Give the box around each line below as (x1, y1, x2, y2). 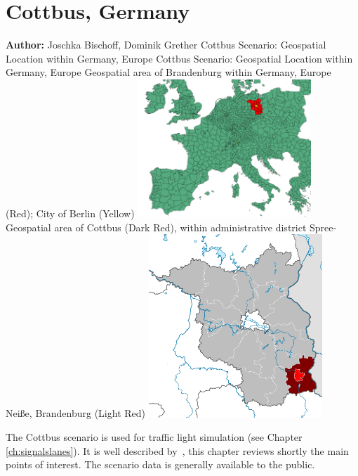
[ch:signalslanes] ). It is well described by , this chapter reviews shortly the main (6, 443, 349, 458)
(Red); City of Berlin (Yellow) (6, 205, 135, 220)
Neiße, (6, 406, 32, 420)
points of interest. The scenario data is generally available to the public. (6, 457, 315, 472)
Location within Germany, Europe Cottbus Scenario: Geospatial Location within (6, 51, 353, 65)
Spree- (310, 219, 337, 234)
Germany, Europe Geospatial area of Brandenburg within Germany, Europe (6, 65, 331, 79)
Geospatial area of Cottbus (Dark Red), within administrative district (6, 219, 307, 234)
